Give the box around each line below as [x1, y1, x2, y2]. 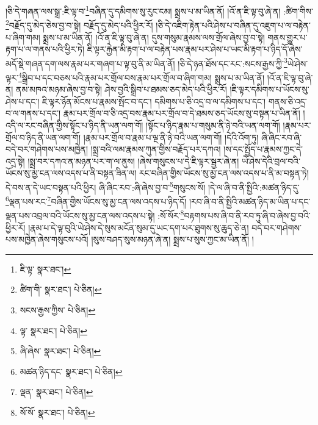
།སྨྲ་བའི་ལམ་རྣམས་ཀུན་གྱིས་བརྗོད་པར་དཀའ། [90, 143, 221, 155]
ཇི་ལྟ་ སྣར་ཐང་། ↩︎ [20, 262, 71, 275]
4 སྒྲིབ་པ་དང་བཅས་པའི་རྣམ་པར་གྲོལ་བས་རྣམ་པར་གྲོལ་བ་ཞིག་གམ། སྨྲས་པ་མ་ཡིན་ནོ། [18, 69, 264, 84]
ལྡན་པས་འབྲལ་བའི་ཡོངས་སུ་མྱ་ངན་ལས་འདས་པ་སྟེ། [5, 209, 155, 222]
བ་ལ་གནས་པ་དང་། [5, 107, 61, 120]
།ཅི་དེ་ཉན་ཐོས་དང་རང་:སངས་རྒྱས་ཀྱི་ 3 [178, 55, 287, 70]
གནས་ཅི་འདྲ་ [268, 95, 307, 107]
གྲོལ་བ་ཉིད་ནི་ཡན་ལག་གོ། [5, 130, 81, 143]
